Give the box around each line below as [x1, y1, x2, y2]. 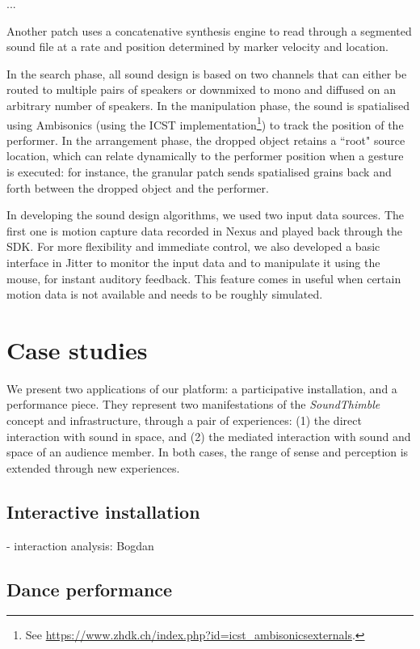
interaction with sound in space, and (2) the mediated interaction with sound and [6, 427, 411, 444]
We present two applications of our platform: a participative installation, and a [6, 380, 397, 397]
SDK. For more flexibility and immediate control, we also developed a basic [6, 238, 380, 255]
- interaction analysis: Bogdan [6, 537, 154, 554]
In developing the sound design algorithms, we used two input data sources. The [6, 206, 405, 223]
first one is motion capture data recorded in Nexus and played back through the [6, 222, 403, 239]
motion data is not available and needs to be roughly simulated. [6, 286, 323, 303]
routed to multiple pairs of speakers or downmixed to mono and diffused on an [6, 81, 396, 98]
